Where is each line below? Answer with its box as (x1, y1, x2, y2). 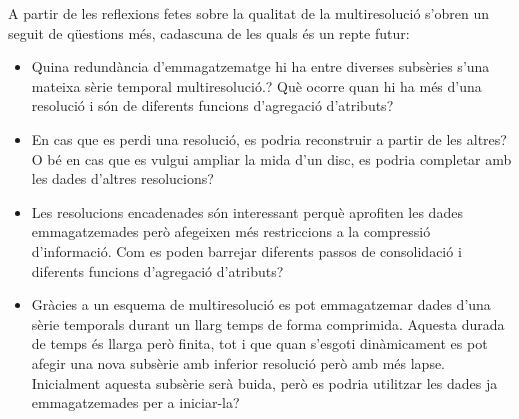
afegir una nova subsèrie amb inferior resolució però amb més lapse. (31, 352, 446, 373)
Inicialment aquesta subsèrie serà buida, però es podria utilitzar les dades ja (31, 372, 498, 393)
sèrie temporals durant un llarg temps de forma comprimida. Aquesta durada (31, 313, 505, 334)
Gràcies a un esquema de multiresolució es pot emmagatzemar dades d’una (31, 294, 491, 315)
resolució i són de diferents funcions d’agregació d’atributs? (31, 95, 394, 116)
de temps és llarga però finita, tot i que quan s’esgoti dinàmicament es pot (31, 333, 488, 354)
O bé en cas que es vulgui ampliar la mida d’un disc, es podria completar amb (31, 148, 512, 169)
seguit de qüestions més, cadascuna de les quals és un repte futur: (8, 22, 410, 43)
